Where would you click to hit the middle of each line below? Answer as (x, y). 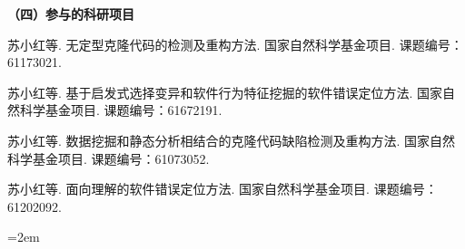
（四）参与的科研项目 (71, 14)
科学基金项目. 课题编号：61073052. (109, 158)
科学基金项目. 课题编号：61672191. (121, 110)
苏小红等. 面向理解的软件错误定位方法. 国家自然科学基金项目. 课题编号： (223, 189)
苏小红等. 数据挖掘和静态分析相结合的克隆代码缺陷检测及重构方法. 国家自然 (232, 140)
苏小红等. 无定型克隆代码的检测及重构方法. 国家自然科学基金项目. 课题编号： (235, 44)
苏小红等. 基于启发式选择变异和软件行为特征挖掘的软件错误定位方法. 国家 (225, 92)
